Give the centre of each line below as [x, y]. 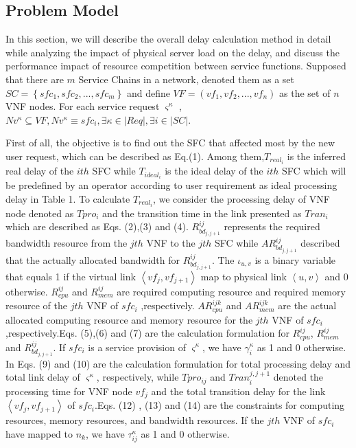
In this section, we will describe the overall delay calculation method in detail [168, 39]
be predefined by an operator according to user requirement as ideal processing [171, 185]
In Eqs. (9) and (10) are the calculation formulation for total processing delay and [178, 363]
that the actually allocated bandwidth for [93, 259]
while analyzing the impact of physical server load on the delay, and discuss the [173, 52]
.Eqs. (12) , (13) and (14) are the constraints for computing [219, 405]
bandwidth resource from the [67, 243]
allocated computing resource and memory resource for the [129, 319]
